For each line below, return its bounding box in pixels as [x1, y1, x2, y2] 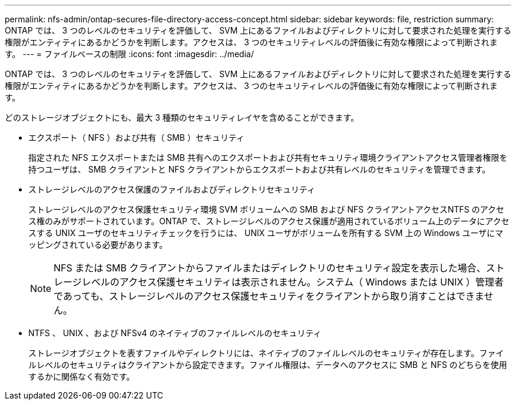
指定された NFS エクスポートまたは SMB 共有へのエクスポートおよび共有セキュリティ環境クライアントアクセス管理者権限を [28, 152, 508, 162]
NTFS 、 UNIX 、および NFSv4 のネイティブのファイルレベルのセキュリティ [28, 328, 322, 338]
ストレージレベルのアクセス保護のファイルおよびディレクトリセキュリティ [28, 184, 316, 194]
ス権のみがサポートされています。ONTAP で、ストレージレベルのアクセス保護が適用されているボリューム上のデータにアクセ [28, 216, 510, 226]
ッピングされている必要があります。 [28, 240, 168, 250]
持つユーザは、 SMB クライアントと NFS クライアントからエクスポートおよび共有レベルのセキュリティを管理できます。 [28, 164, 491, 174]
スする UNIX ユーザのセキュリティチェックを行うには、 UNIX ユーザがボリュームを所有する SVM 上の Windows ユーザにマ [28, 228, 504, 238]
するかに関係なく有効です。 [28, 371, 135, 381]
